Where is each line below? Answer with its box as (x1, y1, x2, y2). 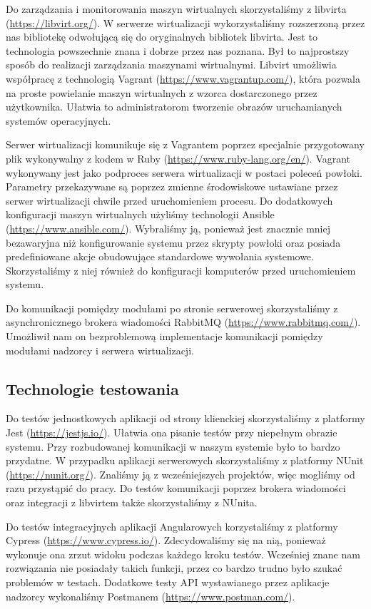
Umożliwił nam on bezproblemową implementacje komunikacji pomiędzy (6, 329, 323, 344)
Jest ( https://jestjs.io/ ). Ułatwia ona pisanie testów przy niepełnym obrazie (6, 425, 337, 440)
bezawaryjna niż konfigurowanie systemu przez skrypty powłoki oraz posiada (6, 235, 341, 250)
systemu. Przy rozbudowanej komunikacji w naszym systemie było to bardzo (6, 439, 340, 454)
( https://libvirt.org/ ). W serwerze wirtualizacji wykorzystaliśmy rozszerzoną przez (6, 15, 365, 30)
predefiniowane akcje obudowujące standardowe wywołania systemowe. (6, 249, 314, 264)
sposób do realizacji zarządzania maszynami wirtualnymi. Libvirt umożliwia (6, 57, 337, 72)
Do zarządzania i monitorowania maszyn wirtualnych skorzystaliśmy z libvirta (6, 1, 347, 16)
